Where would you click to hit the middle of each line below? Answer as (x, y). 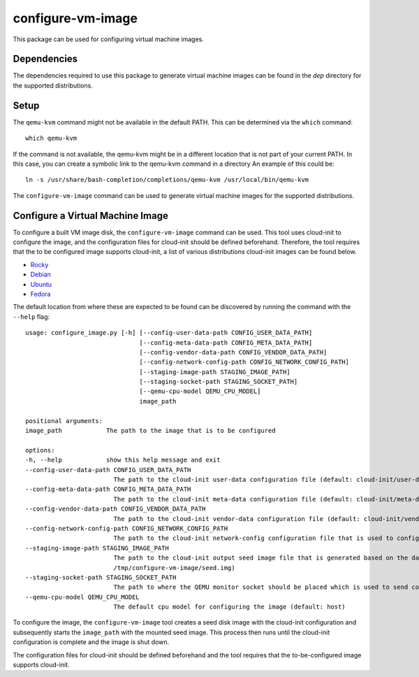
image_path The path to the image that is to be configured (150, 431)
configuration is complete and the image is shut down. (91, 642)
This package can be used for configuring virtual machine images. (108, 39)
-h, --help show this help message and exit (123, 460)
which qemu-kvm (51, 138)
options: (40, 450)
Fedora (41, 294)
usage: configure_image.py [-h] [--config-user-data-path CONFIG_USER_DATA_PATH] (169, 333)
